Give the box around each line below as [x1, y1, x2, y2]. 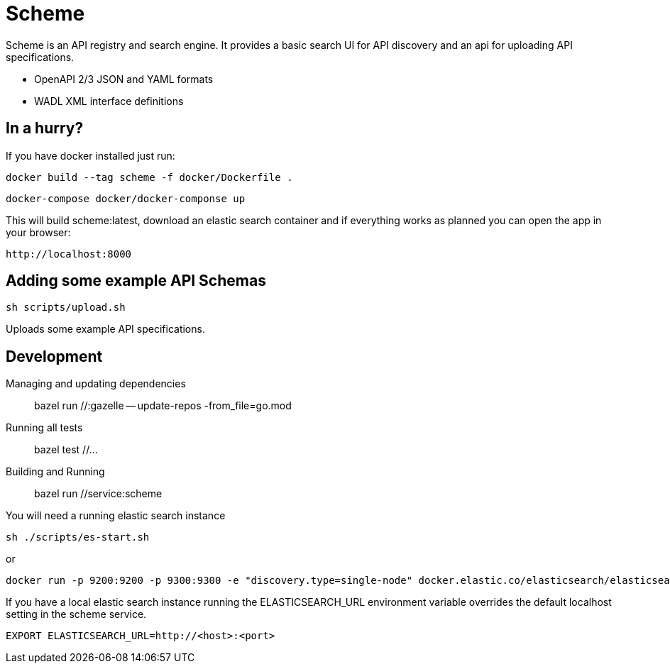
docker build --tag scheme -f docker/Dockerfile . [6, 171, 293, 183]
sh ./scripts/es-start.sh [6, 531, 150, 543]
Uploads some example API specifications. [6, 323, 205, 336]
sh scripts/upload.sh [6, 302, 126, 314]
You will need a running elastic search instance [6, 509, 226, 522]
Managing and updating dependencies [6, 377, 186, 390]
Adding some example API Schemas [6, 272, 266, 290]
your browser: [6, 226, 71, 238]
